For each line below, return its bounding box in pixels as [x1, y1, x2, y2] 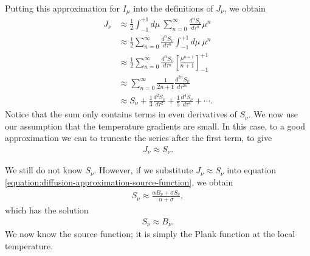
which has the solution [5, 204, 89, 216]
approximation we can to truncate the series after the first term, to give [5, 131, 272, 144]
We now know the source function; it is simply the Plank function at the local [5, 227, 295, 240]
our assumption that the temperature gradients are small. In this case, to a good [5, 119, 306, 132]
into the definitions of [133, 2, 213, 14]
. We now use [248, 108, 298, 120]
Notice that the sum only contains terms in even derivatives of [5, 108, 237, 120]
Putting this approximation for [5, 2, 120, 14]
